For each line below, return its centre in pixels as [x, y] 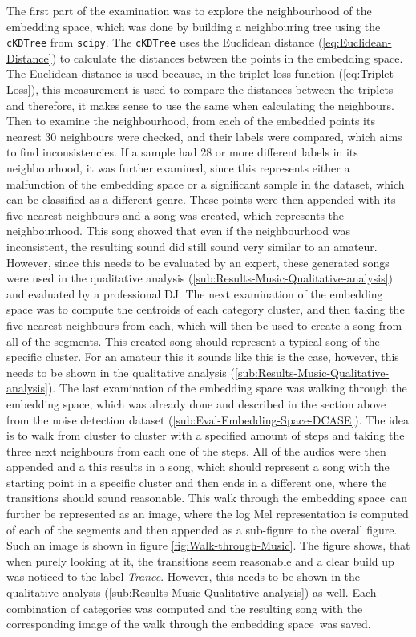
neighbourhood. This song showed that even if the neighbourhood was [178, 231]
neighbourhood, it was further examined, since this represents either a [178, 168]
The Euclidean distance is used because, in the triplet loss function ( [175, 73]
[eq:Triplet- [370, 73]
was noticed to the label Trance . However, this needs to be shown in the [184, 576]
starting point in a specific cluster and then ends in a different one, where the [197, 482]
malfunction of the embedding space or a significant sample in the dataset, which [206, 183]
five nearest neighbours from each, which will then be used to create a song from [204, 325]
